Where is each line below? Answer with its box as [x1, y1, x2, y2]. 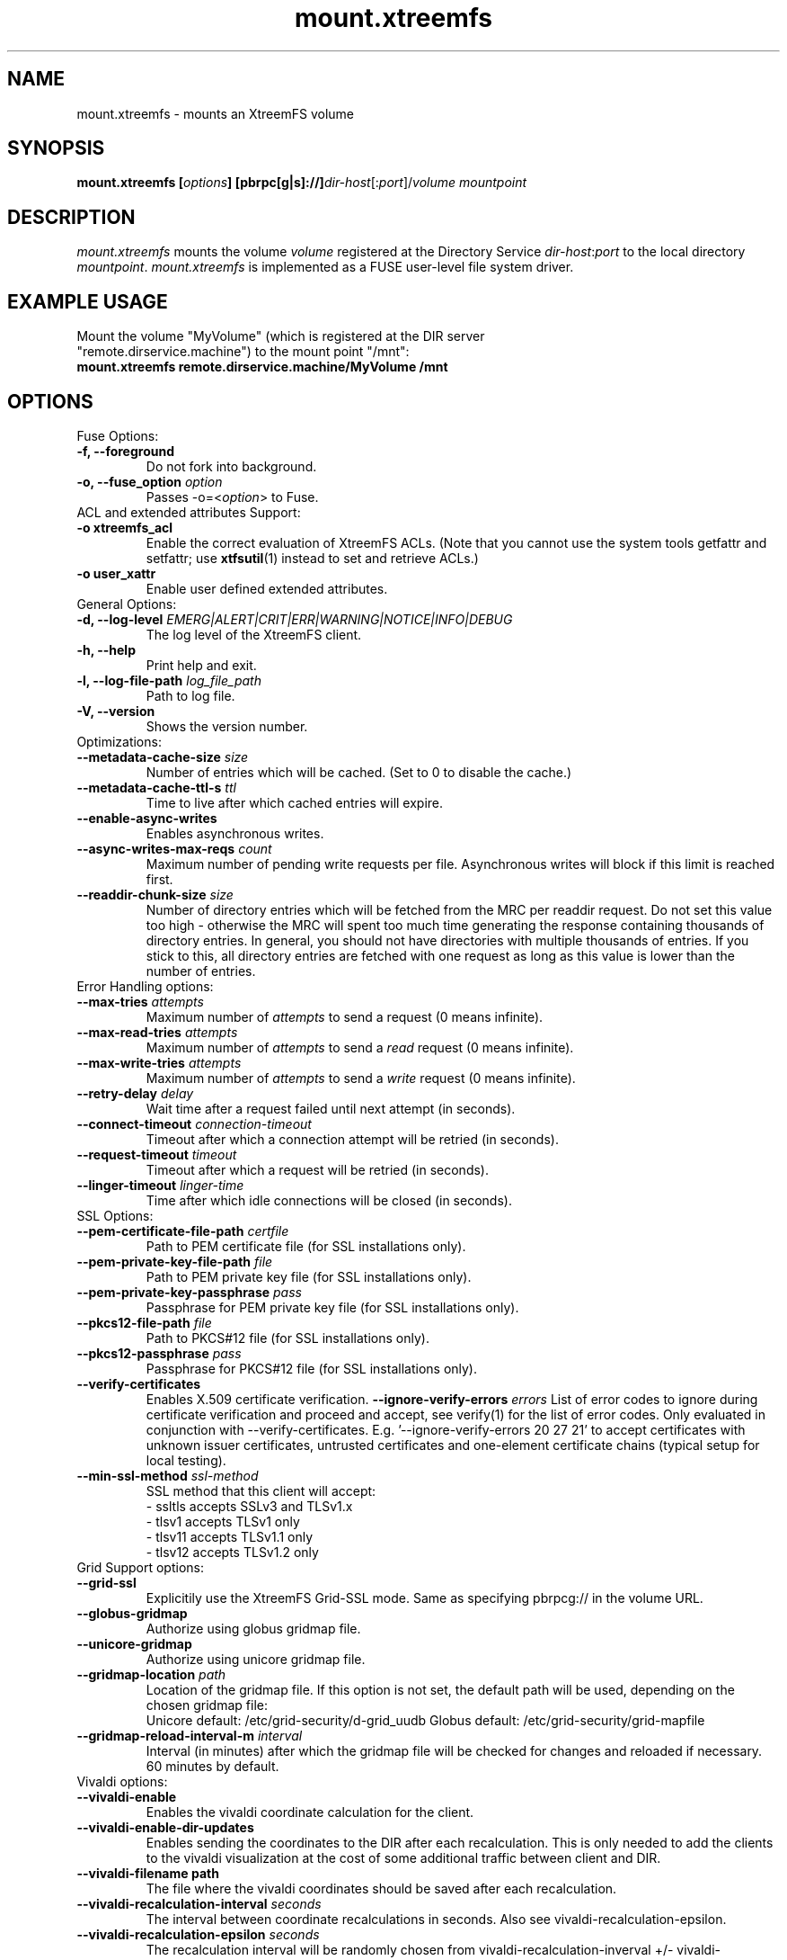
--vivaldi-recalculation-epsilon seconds [76, 1926, 320, 1942]
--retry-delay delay [76, 1085, 194, 1101]
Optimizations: [76, 733, 162, 749]
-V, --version [76, 703, 155, 719]
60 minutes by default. [146, 1758, 279, 1774]
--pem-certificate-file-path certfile [76, 1222, 289, 1239]
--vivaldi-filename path [76, 1865, 219, 1881]
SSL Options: [76, 1207, 154, 1223]
